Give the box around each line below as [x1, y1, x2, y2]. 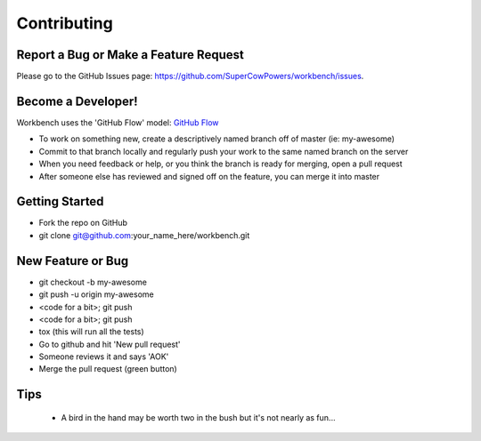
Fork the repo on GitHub [38, 218, 128, 229]
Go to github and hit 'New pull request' [38, 339, 182, 349]
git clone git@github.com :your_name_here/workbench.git [38, 229, 250, 240]
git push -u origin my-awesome [38, 289, 155, 300]
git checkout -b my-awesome [38, 277, 147, 287]
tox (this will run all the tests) [38, 326, 144, 337]
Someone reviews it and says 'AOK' [38, 351, 169, 362]
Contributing [16, 13, 113, 33]
